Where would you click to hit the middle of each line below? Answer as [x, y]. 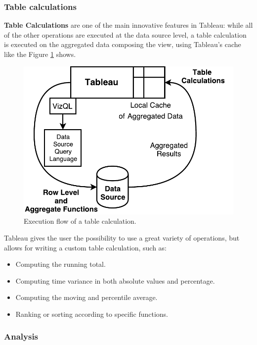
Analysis [21, 336]
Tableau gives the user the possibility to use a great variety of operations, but [122, 238]
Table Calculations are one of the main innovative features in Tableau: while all [128, 25]
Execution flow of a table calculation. [80, 221]
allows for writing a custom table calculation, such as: [85, 247]
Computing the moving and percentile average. [86, 297]
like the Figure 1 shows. [40, 54]
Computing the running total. [61, 264]
